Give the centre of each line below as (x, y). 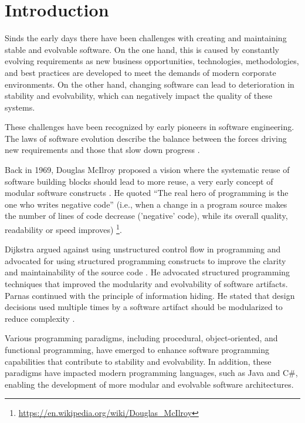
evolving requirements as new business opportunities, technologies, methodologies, (152, 61)
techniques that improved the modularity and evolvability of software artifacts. (146, 284)
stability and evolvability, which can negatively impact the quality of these (138, 96)
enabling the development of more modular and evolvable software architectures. (149, 384)
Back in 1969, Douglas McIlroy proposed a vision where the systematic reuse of (147, 170)
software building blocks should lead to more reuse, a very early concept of (139, 181)
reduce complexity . (40, 318)
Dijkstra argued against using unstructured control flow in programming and (143, 249)
